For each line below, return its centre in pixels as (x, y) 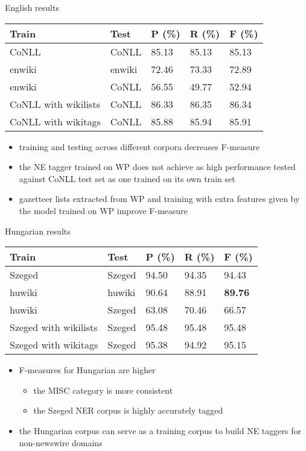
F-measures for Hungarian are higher (87, 370)
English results (32, 7)
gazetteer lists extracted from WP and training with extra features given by (159, 199)
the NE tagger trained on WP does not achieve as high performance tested (157, 167)
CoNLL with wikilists (55, 104)
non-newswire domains (61, 442)
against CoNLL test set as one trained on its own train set (127, 178)
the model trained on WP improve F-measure (103, 210)
